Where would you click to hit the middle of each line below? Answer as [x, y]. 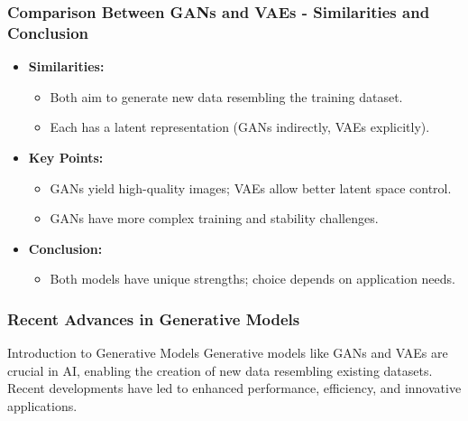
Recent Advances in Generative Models [154, 318]
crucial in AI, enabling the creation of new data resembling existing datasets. [220, 370]
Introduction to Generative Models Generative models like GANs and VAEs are [228, 353]
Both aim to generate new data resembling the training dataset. [226, 96]
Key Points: [66, 157]
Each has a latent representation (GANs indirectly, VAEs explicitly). [240, 127]
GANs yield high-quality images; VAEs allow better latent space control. [251, 187]
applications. [42, 405]
